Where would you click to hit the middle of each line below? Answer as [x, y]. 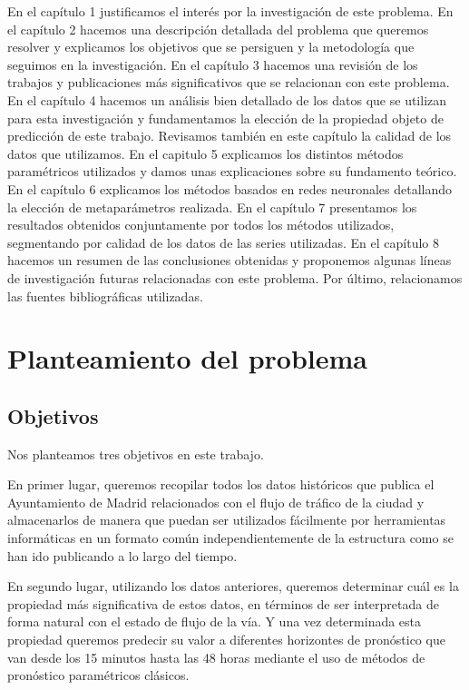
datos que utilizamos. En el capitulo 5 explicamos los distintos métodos [205, 153]
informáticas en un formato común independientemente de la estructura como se [230, 538]
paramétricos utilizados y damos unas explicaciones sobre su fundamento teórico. [232, 171]
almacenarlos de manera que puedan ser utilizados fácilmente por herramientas [227, 520]
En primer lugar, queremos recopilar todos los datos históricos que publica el [221, 484]
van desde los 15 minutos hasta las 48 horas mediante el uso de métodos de [216, 657]
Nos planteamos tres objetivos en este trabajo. [136, 453]
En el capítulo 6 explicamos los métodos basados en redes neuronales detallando [230, 188]
